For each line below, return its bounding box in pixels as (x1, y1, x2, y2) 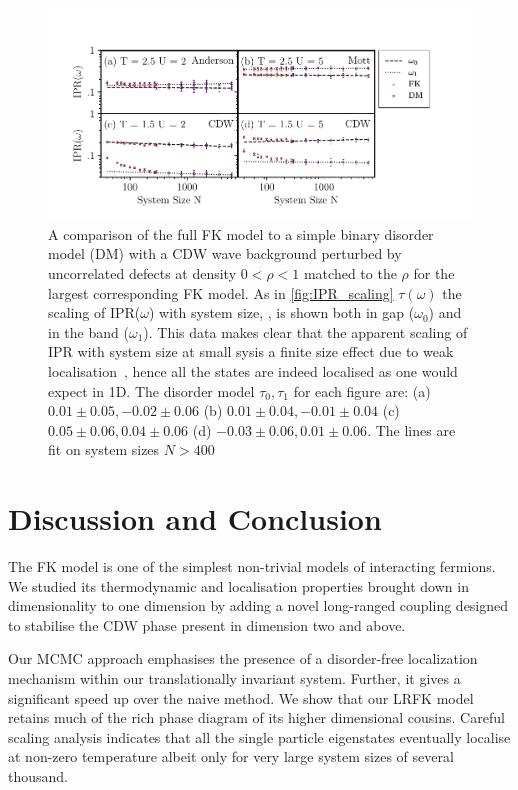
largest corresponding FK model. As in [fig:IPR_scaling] (48, 282, 394, 303)
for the (413, 262, 455, 283)
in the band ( (48, 321, 129, 342)
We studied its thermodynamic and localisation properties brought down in (8, 575, 469, 596)
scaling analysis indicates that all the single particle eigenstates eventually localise (8, 726, 511, 747)
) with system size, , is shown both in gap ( (148, 302, 415, 323)
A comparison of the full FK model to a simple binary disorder (48, 223, 434, 244)
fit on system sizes (48, 439, 160, 460)
